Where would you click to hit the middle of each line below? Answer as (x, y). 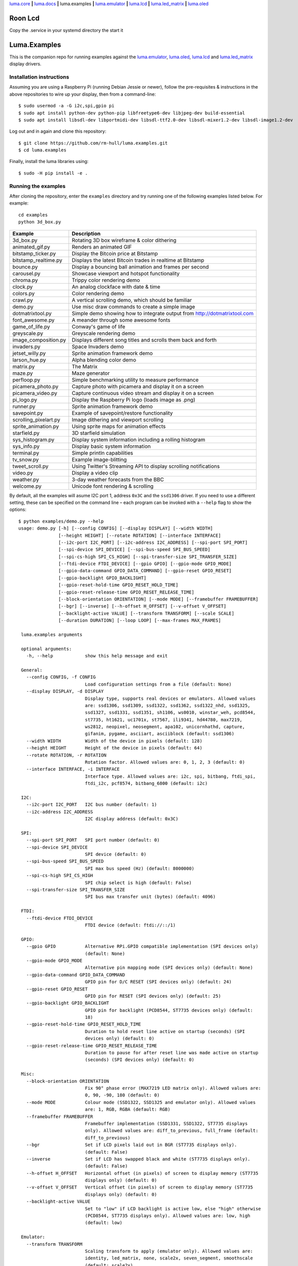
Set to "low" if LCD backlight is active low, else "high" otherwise (173, 1209)
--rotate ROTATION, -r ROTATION (66, 755)
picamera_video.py (35, 393)
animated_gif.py (31, 247)
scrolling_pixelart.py (36, 419)
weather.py (26, 480)
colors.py (24, 293)
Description (86, 233)
